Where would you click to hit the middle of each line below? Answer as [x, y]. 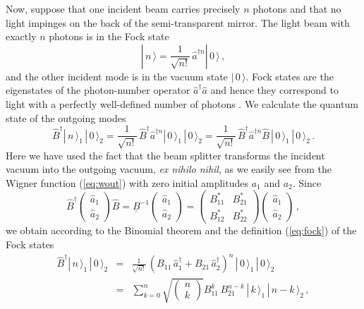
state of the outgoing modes [66, 117]
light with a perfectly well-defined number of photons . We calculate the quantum [182, 103]
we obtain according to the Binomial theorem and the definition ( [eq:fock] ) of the [181, 230]
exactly [21, 36]
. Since [307, 182]
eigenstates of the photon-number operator [98, 90]
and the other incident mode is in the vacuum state [117, 76]
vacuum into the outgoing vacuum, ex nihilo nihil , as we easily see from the [169, 169]
